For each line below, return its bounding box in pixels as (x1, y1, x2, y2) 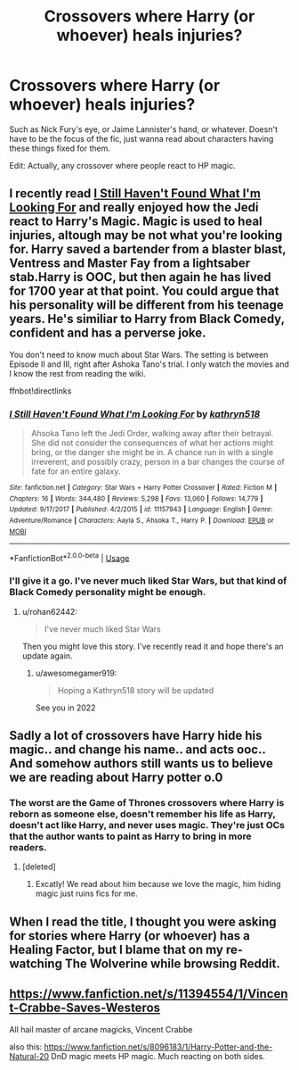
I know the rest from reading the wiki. (9, 368, 146, 378)
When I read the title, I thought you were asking (9, 914, 278, 929)
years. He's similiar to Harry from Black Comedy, (9, 311, 285, 327)
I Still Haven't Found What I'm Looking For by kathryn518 (9, 408, 261, 420)
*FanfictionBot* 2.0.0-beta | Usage (9, 551, 130, 563)
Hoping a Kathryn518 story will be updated (57, 684, 214, 695)
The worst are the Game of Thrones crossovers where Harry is (9, 796, 285, 809)
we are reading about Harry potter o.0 (9, 770, 223, 785)
